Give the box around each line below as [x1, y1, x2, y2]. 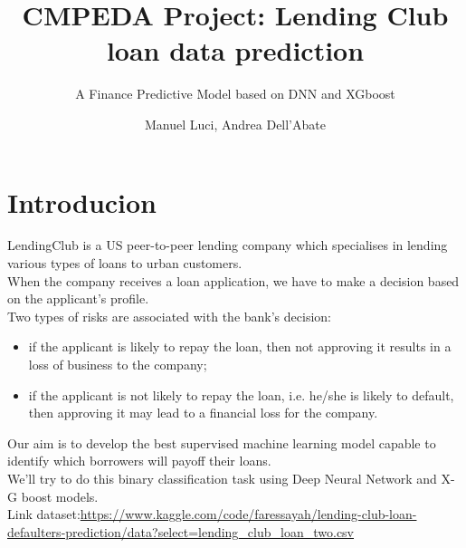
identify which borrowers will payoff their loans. [7, 451, 271, 470]
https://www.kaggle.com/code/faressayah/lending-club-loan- [80, 505, 417, 524]
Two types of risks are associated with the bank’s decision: [7, 306, 331, 325]
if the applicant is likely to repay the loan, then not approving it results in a [28, 337, 452, 356]
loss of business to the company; [28, 355, 207, 373]
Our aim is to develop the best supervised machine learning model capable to [7, 433, 436, 452]
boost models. [21, 486, 99, 505]
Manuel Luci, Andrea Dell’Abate [145, 114, 326, 133]
